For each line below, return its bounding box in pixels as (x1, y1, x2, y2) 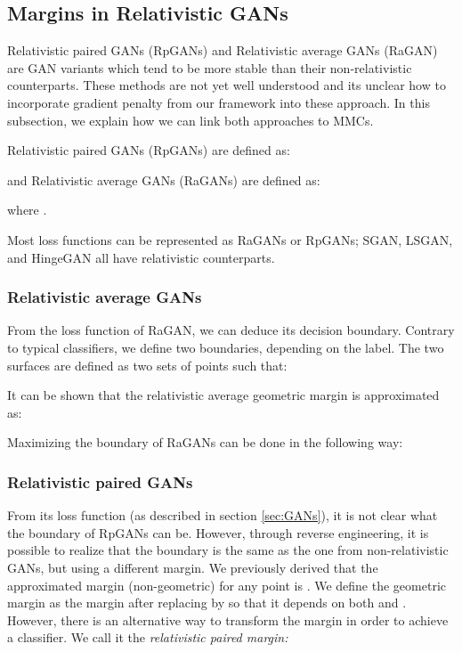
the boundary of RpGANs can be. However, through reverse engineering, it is (7, 523, 429, 542)
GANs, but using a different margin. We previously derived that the (7, 558, 378, 576)
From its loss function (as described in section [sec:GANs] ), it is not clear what (7, 506, 438, 525)
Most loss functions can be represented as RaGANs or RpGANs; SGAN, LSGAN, (7, 230, 453, 249)
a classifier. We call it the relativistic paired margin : (7, 628, 288, 647)
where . (7, 200, 47, 219)
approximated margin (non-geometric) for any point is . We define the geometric (7, 575, 446, 594)
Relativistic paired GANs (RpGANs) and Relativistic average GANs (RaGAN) (7, 41, 438, 60)
